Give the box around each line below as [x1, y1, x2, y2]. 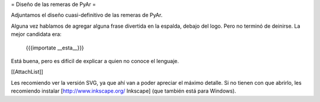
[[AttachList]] [11, 68, 44, 75]
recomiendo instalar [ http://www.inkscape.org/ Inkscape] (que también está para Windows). [11, 87, 236, 94]
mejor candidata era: [11, 31, 62, 38]
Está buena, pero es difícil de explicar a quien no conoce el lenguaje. [11, 57, 179, 64]
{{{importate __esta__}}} [25, 44, 84, 51]
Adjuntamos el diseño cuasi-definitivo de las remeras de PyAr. [11, 12, 163, 19]
